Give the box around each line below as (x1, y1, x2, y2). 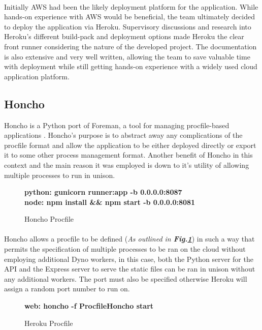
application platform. (4, 71, 70, 81)
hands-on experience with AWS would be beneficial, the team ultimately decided (4, 11, 255, 22)
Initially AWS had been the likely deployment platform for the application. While (4, 1, 258, 12)
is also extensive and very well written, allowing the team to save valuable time (4, 51, 250, 62)
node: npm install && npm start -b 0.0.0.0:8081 (24, 196, 195, 207)
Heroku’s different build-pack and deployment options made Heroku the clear (4, 31, 244, 42)
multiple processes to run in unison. (4, 169, 115, 180)
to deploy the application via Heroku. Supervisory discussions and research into (4, 21, 251, 32)
